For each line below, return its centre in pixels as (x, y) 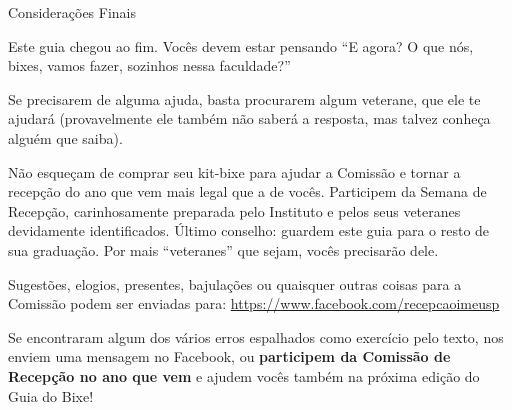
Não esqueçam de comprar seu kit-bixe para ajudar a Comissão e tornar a (234, 171)
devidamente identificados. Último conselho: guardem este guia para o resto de (249, 230)
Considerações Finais (72, 12)
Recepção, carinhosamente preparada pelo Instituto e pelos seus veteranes (234, 210)
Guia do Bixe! (51, 395)
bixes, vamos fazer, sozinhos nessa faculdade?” (149, 65)
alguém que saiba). (65, 137)
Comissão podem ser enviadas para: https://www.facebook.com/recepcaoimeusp (254, 303)
